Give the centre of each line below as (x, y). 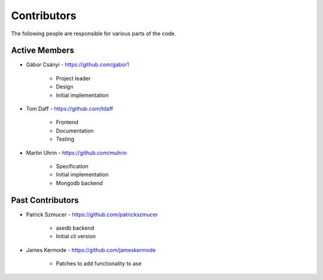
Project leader (73, 78)
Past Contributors (45, 200)
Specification (72, 166)
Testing (65, 139)
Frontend (67, 122)
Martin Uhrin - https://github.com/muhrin (77, 153)
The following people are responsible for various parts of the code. (94, 34)
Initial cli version (76, 236)
